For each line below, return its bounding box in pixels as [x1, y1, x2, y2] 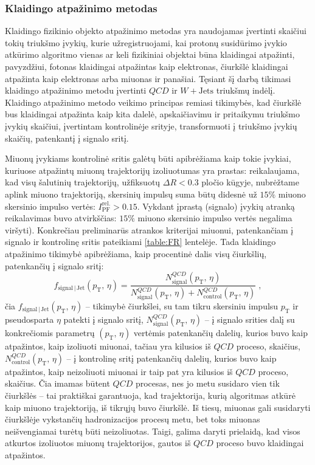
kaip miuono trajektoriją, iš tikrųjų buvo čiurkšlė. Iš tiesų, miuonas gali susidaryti [5, 401, 311, 413]
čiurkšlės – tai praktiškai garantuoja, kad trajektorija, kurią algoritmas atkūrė [5, 389, 296, 402]
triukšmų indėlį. [216, 84, 275, 97]
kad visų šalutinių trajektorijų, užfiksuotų [5, 176, 161, 188]
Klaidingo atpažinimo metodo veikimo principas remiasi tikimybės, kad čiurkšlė [5, 95, 302, 108]
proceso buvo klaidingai [216, 436, 304, 449]
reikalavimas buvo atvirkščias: [5, 212, 117, 224]
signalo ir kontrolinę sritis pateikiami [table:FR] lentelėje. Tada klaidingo [5, 235, 276, 248]
